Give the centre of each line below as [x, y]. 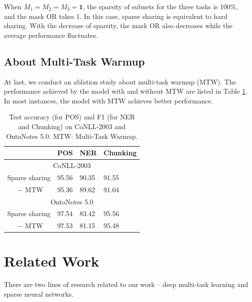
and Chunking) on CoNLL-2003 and [72, 126]
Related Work [52, 261]
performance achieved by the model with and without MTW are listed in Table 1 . [126, 91]
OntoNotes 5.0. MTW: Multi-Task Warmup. [72, 136]
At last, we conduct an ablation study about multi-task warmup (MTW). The [120, 81]
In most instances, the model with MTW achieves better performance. [109, 100]
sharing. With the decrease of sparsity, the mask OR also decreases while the [118, 25]
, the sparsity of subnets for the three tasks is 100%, [160, 6]
